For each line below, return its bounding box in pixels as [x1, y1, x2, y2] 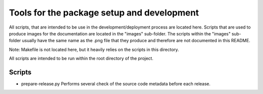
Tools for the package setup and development [9, 7, 199, 18]
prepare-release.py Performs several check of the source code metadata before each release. [21, 81, 211, 87]
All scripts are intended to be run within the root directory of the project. [9, 56, 153, 62]
